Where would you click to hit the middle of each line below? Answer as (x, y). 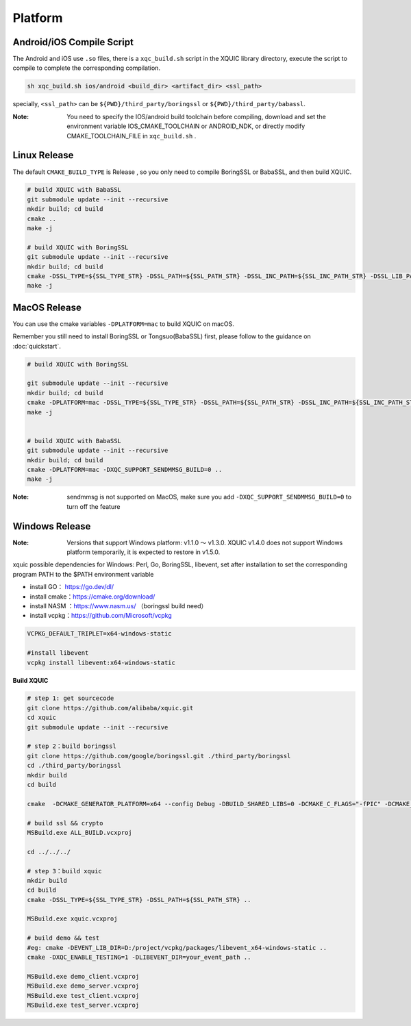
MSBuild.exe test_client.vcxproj (83, 996)
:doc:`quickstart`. (37, 346)
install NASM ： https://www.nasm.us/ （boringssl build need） (119, 605)
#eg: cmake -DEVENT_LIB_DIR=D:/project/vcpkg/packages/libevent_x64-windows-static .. (177, 948)
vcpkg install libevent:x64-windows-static (101, 662)
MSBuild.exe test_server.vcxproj (83, 1005)
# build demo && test (63, 938)
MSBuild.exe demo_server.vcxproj (83, 986)
